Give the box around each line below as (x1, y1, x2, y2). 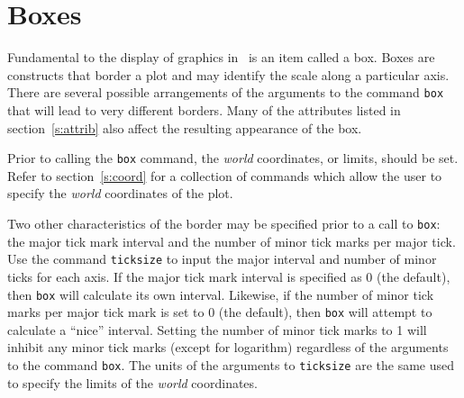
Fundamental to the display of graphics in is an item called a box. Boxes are (7, 48, 435, 67)
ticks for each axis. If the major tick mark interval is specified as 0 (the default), (7, 267, 450, 285)
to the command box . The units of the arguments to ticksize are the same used (7, 356, 455, 374)
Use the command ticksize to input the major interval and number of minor (7, 249, 437, 268)
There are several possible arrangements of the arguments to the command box (7, 83, 444, 102)
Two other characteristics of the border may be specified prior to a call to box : (7, 214, 441, 232)
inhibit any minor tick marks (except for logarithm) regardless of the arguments (7, 338, 449, 357)
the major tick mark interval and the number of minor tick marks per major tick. (7, 231, 456, 250)
